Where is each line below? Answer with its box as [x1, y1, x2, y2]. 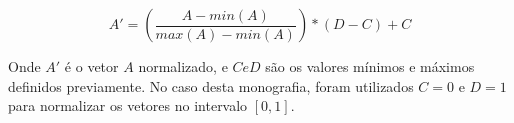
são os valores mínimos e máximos [265, 56, 475, 76]
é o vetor [64, 56, 119, 76]
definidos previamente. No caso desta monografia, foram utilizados [8, 75, 414, 96]
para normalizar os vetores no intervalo [8, 95, 248, 116]
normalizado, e [138, 56, 228, 76]
